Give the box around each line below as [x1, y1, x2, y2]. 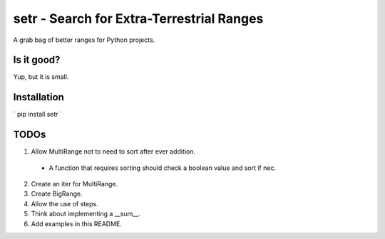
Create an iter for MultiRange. [31, 180, 118, 188]
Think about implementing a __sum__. [31, 210, 140, 218]
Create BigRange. [31, 189, 83, 198]
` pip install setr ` [13, 110, 63, 119]
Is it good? [13, 54, 61, 66]
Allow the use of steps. [31, 199, 99, 208]
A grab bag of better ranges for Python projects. [13, 36, 155, 44]
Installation [13, 91, 64, 103]
